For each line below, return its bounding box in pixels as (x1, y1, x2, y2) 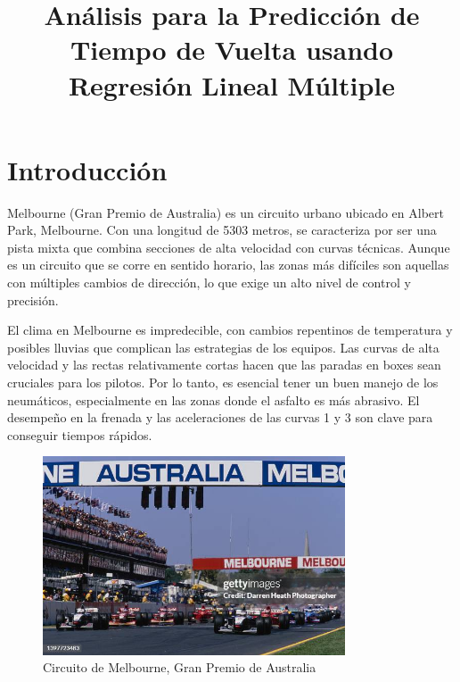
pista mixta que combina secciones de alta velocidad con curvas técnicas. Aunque (7, 237, 450, 256)
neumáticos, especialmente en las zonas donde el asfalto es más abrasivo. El (7, 390, 420, 409)
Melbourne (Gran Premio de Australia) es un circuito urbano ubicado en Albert (7, 203, 444, 221)
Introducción (7, 151, 168, 187)
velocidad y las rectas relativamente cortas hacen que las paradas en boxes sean (7, 355, 441, 374)
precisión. (7, 290, 59, 309)
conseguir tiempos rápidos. (7, 425, 152, 444)
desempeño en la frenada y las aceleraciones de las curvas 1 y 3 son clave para (7, 408, 433, 427)
